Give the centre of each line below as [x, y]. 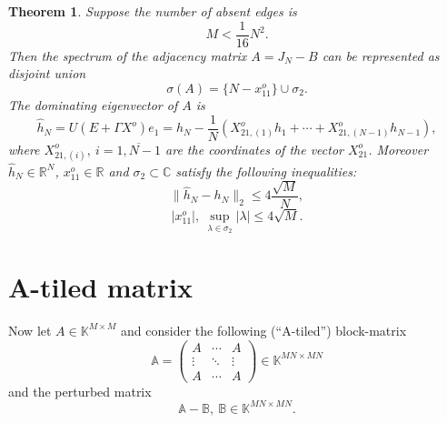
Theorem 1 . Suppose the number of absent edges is [153, 11]
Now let [30, 330]
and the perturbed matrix [80, 391]
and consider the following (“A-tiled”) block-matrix [264, 330]
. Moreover [398, 149]
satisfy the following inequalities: [266, 171]
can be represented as [381, 55]
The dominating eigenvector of [93, 105]
